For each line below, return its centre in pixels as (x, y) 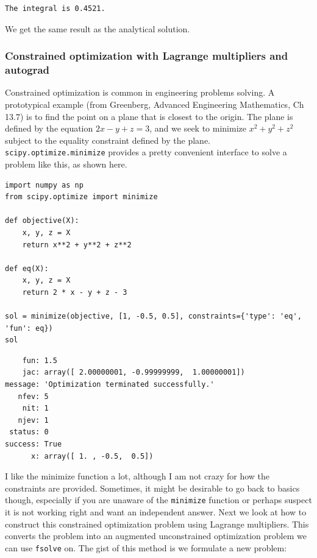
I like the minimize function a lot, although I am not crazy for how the (137, 476)
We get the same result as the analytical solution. (98, 28)
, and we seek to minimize (198, 128)
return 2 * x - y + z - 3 (75, 292)
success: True (34, 444)
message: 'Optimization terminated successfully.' (110, 385)
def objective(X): (42, 221)
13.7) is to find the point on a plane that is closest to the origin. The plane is (149, 116)
